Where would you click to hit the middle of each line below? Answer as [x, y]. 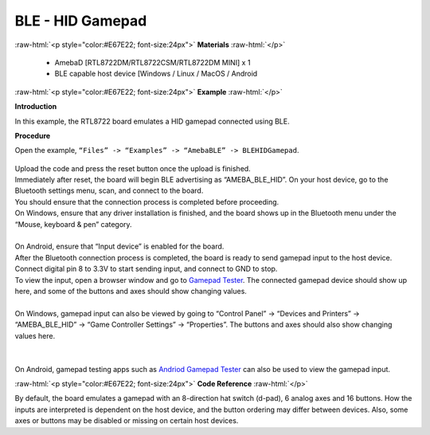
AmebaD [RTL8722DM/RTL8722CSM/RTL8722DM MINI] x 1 [152, 62]
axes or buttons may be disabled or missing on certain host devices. [127, 421]
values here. [35, 335]
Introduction [36, 107]
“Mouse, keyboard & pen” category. [73, 224]
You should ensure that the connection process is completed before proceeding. [147, 202]
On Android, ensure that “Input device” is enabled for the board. [119, 246]
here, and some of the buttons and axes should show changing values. [131, 291]
